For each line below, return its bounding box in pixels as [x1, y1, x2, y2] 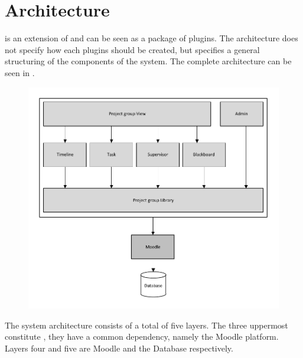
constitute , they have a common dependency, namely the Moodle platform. [5, 330, 279, 343]
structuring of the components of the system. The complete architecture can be [5, 55, 292, 67]
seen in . [5, 66, 35, 78]
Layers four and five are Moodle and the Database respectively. [5, 341, 233, 354]
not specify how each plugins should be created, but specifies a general [5, 43, 260, 55]
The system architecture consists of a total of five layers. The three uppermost [5, 318, 288, 331]
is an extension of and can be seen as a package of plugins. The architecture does [5, 32, 298, 44]
